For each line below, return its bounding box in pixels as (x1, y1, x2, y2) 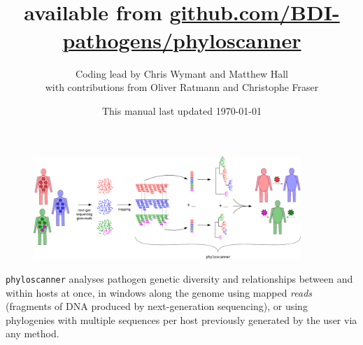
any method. (6, 326, 59, 341)
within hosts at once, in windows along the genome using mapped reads (6, 285, 313, 300)
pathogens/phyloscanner (62, 25, 301, 54)
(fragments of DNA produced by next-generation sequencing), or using (6, 299, 308, 314)
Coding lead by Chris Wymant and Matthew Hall (76, 66, 288, 80)
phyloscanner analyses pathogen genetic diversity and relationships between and (6, 271, 353, 286)
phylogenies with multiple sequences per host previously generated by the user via (6, 312, 357, 327)
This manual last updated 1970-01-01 (101, 103, 262, 118)
